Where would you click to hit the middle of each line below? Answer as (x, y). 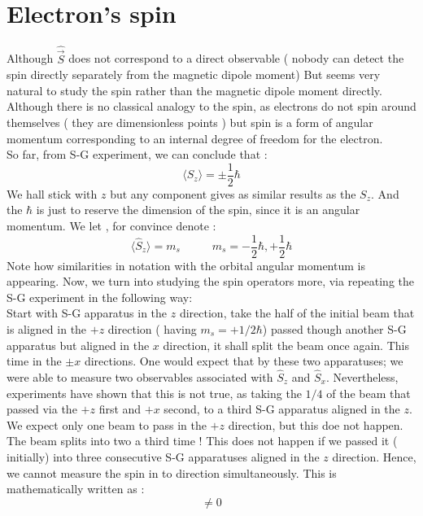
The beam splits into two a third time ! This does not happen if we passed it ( (202, 441)
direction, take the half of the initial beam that (297, 313)
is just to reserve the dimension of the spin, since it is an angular (198, 210)
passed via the (42, 409)
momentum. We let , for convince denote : (111, 225)
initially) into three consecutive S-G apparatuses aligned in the (163, 456)
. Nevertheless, (362, 377)
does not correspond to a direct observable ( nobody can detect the (236, 58)
